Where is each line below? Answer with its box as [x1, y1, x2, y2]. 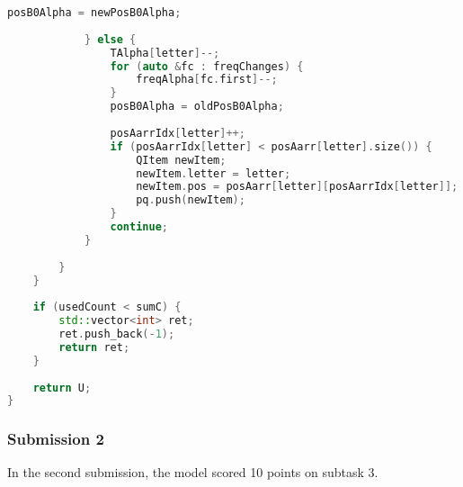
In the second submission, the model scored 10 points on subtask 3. [7, 463, 378, 482]
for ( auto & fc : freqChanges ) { [110, 59, 304, 73]
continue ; [110, 221, 168, 233]
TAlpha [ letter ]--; [110, 46, 220, 59]
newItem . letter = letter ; [136, 167, 291, 180]
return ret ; [58, 340, 130, 354]
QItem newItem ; [136, 153, 227, 167]
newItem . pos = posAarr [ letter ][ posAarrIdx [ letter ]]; [136, 180, 459, 194]
